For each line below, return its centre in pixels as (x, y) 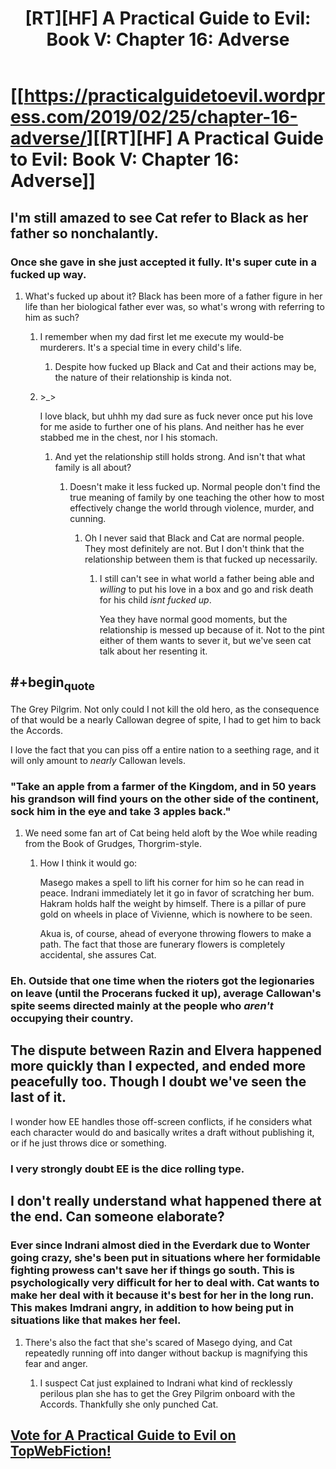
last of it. (38, 1097)
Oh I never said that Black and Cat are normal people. (194, 538)
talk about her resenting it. (153, 651)
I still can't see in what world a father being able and (207, 578)
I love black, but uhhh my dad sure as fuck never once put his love (176, 416)
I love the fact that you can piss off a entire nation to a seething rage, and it (165, 749)
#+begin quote (52, 684)
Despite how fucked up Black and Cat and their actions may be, (185, 366)
